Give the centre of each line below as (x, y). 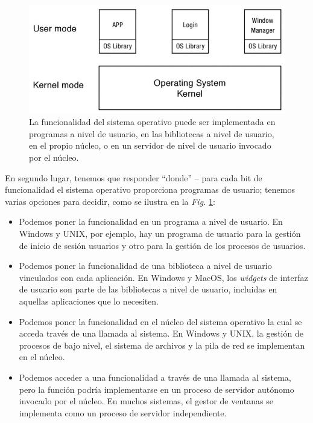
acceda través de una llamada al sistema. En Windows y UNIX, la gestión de (161, 333)
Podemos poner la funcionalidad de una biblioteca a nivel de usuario (145, 266)
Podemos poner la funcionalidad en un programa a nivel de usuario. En (151, 221)
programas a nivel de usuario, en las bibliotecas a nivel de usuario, (152, 133)
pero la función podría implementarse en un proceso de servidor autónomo (156, 389)
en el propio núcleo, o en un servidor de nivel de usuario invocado (150, 145)
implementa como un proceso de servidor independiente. (123, 412)
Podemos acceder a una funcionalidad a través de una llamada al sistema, (155, 377)
